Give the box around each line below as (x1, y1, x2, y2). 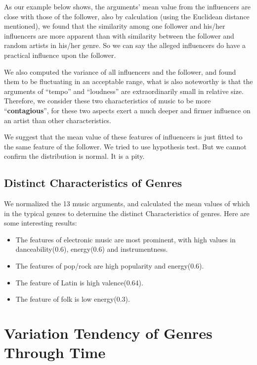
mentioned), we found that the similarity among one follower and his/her (4, 21, 225, 31)
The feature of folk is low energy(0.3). (15, 294, 130, 304)
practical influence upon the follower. (4, 49, 116, 60)
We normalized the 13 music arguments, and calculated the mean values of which (4, 198, 250, 209)
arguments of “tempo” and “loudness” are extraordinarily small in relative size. (4, 86, 244, 96)
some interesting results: (4, 218, 77, 228)
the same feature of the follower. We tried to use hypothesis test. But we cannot (4, 141, 247, 151)
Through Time (4, 342, 106, 363)
